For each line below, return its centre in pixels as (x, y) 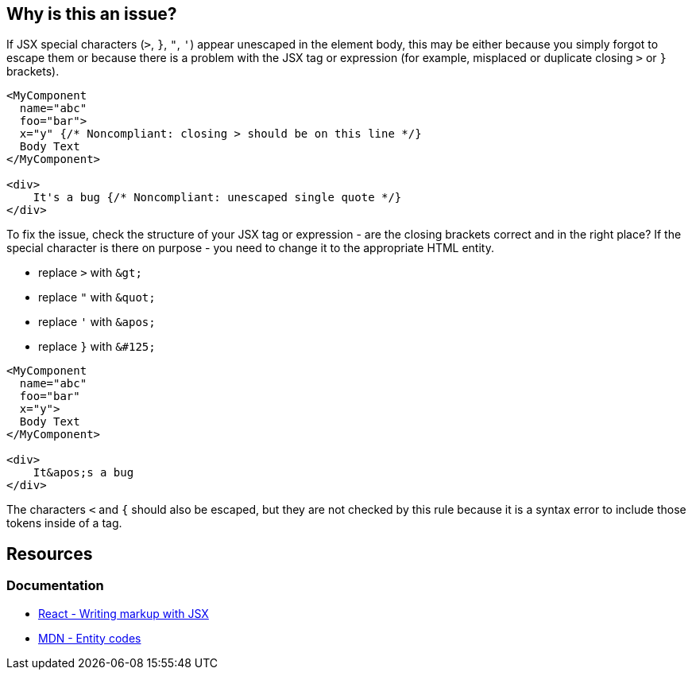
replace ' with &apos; (97, 322)
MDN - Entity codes (90, 638)
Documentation (55, 586)
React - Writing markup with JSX (124, 613)
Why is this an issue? (92, 14)
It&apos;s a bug (83, 473)
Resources (50, 554)
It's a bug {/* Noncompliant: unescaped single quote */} (217, 198)
